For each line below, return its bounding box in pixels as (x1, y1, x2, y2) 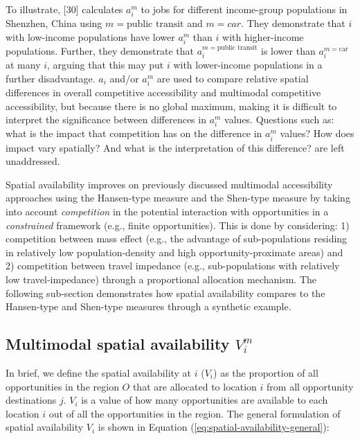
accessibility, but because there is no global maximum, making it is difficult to (6, 98, 337, 113)
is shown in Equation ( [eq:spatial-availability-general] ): (98, 420, 330, 434)
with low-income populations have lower (6, 29, 175, 44)
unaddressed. (6, 154, 60, 168)
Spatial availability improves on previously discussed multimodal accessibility (6, 177, 333, 191)
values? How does (280, 126, 354, 141)
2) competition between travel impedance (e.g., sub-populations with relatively (6, 258, 340, 273)
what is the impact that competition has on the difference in (6, 126, 262, 141)
